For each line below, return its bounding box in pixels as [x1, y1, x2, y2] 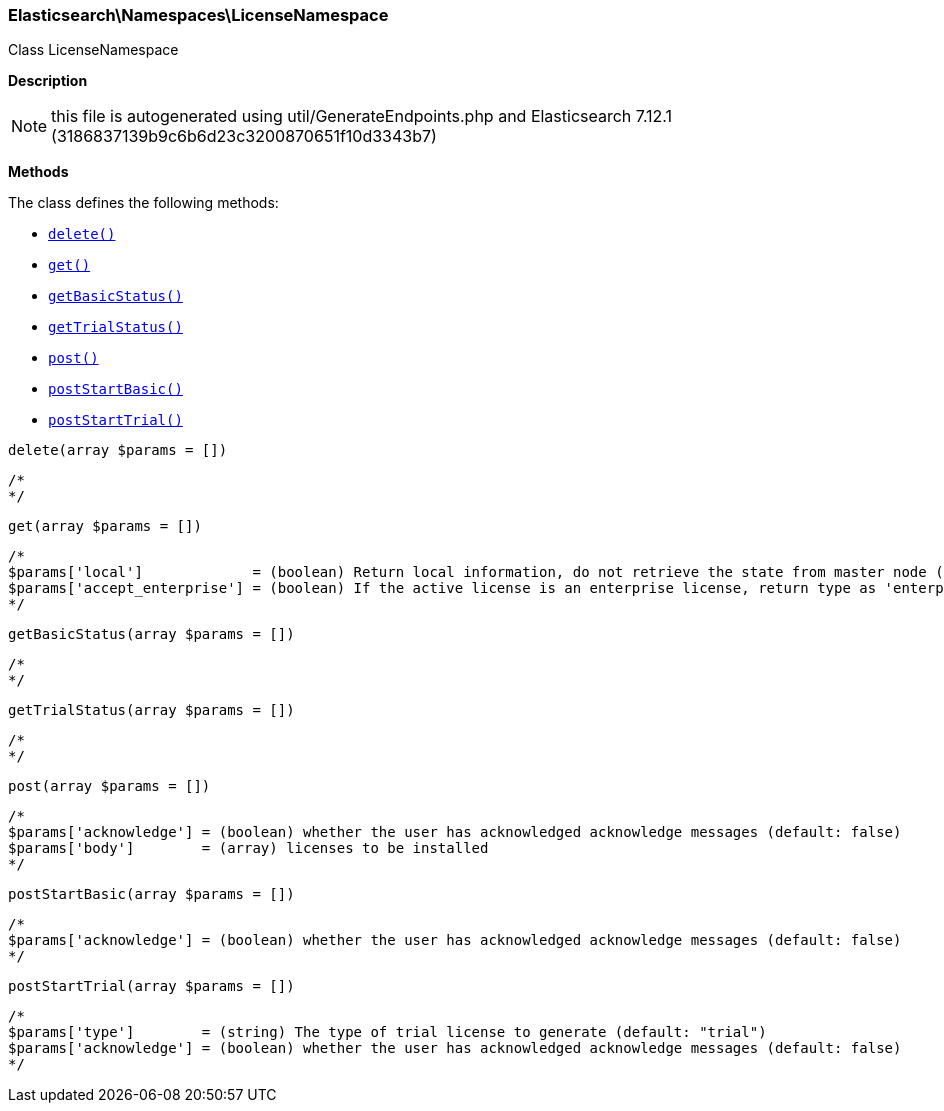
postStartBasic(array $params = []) [8, 886, 295, 903]
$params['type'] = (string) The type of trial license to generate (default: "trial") [8, 1024, 767, 1041]
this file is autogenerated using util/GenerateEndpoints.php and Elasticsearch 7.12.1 [51, 106, 673, 127]
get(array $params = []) [8, 518, 202, 535]
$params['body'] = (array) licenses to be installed [8, 840, 489, 857]
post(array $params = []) [8, 778, 211, 795]
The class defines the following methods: [8, 194, 279, 212]
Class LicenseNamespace [8, 41, 179, 59]
